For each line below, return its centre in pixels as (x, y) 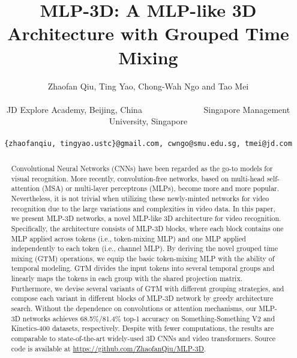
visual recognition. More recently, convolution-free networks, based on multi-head (138, 178)
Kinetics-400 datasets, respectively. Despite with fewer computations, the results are (142, 328)
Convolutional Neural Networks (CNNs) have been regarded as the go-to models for (142, 168)
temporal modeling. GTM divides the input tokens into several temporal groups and (143, 268)
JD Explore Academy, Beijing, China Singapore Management (148, 109)
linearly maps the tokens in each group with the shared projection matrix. (127, 278)
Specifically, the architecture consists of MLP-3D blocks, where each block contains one (147, 228)
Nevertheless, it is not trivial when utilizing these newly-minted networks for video (140, 198)
